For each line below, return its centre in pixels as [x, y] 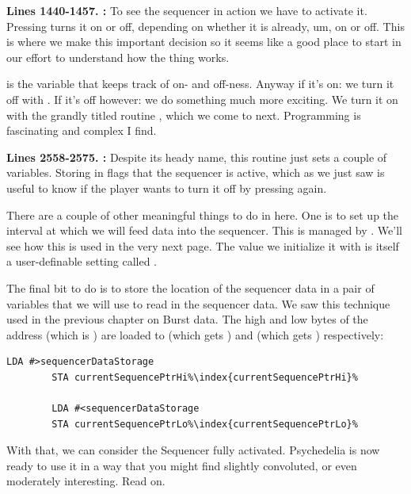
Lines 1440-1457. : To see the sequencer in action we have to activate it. [187, 10]
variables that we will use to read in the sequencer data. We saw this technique [198, 303]
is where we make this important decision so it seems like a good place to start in [204, 42]
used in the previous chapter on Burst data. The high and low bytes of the [187, 319]
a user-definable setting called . [82, 261]
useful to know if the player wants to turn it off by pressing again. [167, 188]
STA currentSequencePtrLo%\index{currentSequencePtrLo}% [205, 424]
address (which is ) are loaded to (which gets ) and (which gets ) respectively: [195, 334]
